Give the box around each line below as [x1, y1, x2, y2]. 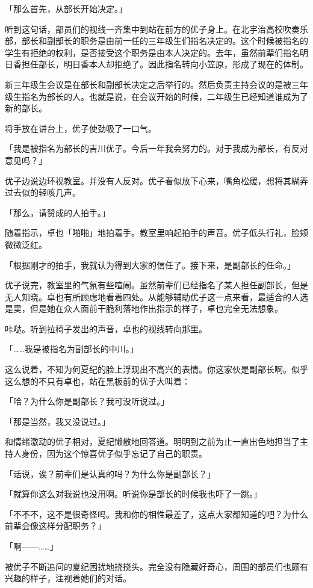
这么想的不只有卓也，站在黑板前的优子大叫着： [5, 374, 190, 387]
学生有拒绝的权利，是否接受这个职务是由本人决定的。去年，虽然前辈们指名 [5, 46, 300, 58]
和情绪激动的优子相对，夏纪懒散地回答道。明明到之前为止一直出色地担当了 [5, 435, 300, 448]
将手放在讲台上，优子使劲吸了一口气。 [5, 122, 156, 134]
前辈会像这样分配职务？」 [5, 519, 106, 532]
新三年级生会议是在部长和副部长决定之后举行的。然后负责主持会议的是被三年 [5, 78, 308, 90]
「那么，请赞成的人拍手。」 [5, 206, 110, 218]
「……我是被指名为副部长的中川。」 [5, 342, 138, 355]
